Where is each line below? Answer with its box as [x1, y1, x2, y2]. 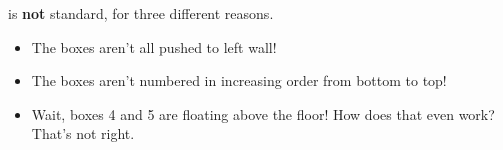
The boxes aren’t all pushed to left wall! [31, 36, 277, 57]
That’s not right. [31, 123, 135, 144]
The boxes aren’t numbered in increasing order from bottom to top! [31, 70, 447, 91]
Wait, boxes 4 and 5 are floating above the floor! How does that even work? [31, 103, 495, 124]
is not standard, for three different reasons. [8, 3, 274, 23]
